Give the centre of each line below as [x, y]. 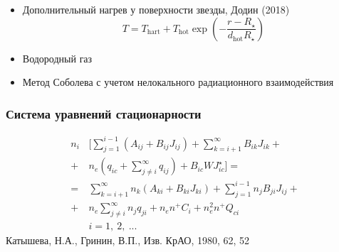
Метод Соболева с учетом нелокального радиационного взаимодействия [178, 82]
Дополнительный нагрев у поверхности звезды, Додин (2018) [156, 9]
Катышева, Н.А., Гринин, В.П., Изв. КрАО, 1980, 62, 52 [128, 240]
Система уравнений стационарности [104, 113]
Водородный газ [57, 58]
